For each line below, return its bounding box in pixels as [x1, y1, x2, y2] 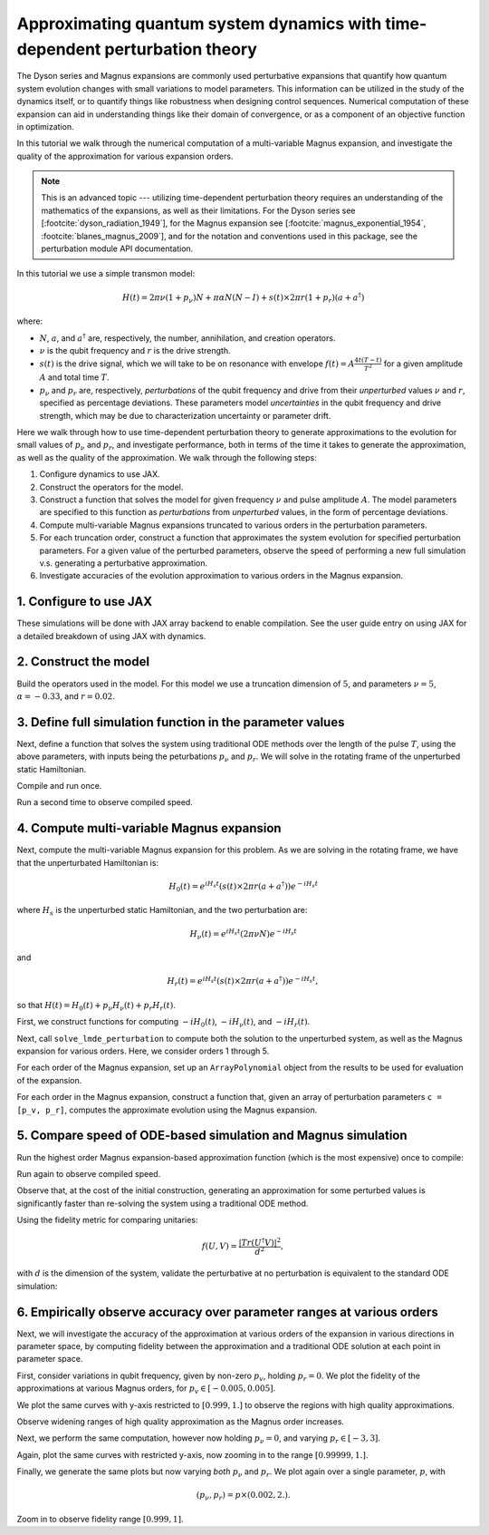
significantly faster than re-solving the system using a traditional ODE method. [16, 1198, 309, 1209]
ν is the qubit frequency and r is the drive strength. [39, 345, 231, 355]
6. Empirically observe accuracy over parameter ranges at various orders [16, 1304, 439, 1319]
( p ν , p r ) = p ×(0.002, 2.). [196, 1490, 291, 1502]
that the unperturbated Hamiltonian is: [16, 857, 158, 868]
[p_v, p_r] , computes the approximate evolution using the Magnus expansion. [16, 1104, 318, 1115]
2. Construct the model [16, 654, 149, 670]
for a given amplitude [383, 358, 464, 369]
